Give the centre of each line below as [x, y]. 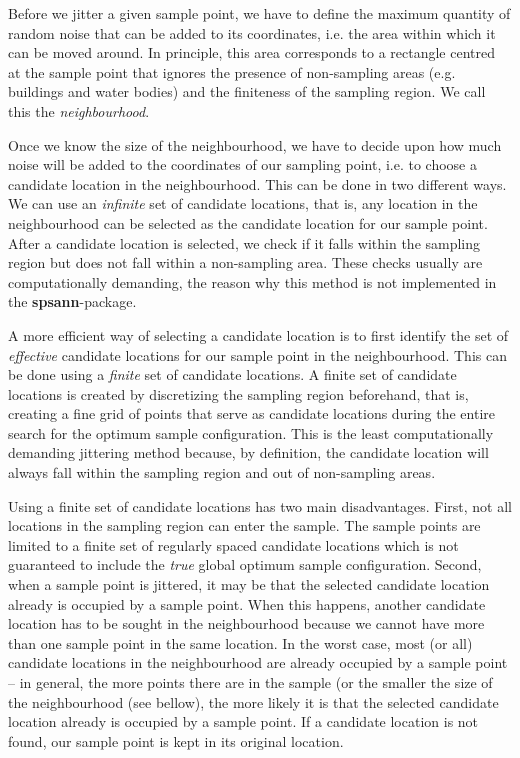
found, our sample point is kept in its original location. [176, 740]
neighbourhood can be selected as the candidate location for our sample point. [248, 222]
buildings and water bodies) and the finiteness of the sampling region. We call [247, 91]
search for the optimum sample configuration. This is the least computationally [251, 432]
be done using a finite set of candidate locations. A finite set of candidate [232, 374]
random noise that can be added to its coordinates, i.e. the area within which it [252, 32]
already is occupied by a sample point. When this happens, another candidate [247, 603]
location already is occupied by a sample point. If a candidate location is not [243, 721]
